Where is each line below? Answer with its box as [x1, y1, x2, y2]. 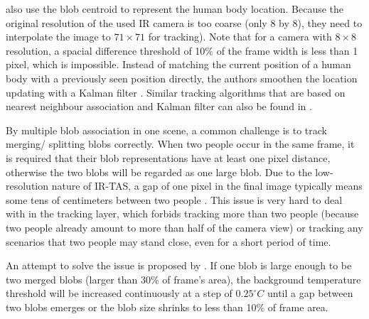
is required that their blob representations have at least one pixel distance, [6, 150, 331, 165]
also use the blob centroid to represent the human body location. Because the [6, 1, 344, 16]
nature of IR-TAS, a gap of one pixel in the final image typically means [51, 178, 363, 193]
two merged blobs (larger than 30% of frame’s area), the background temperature [6, 271, 361, 286]
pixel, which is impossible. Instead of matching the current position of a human [6, 57, 351, 72]
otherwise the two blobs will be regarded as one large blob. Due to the [6, 164, 312, 179]
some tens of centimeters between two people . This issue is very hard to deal [6, 192, 343, 207]
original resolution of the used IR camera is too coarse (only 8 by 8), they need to [6, 15, 363, 30]
